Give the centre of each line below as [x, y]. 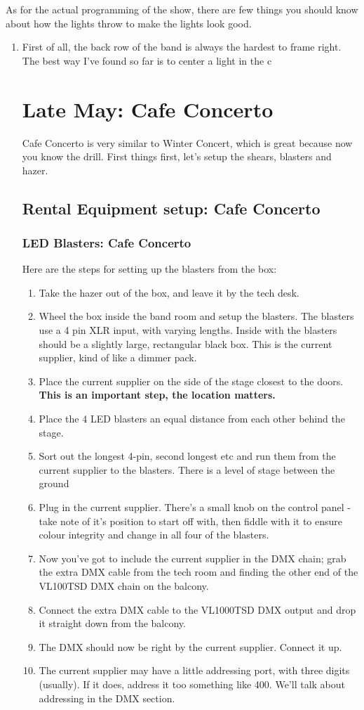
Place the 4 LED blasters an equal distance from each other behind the [192, 419]
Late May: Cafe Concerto [148, 109]
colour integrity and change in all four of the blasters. [154, 535]
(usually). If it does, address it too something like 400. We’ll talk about [192, 684]
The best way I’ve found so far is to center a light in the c [147, 60]
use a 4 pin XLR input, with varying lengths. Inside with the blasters [188, 330]
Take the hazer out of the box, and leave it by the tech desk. [169, 292]
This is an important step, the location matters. [157, 395]
